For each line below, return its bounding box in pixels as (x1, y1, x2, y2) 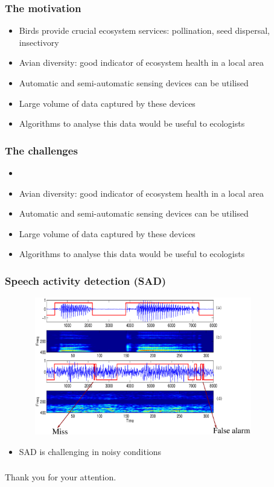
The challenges (5, 142, 78, 158)
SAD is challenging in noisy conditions (19, 445, 162, 457)
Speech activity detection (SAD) (5, 273, 167, 288)
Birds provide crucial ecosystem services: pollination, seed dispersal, (19, 24, 270, 37)
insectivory (19, 36, 59, 48)
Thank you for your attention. (5, 471, 116, 483)
